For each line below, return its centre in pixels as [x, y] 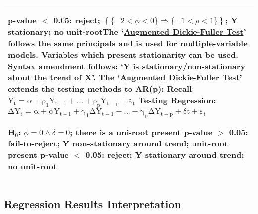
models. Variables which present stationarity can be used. [123, 54]
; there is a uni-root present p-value [141, 132]
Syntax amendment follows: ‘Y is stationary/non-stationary [127, 66]
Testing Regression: [177, 100]
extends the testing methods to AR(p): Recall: [101, 89]
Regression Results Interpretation [93, 203]
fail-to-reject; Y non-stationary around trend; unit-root [118, 143]
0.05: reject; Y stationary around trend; [165, 155]
